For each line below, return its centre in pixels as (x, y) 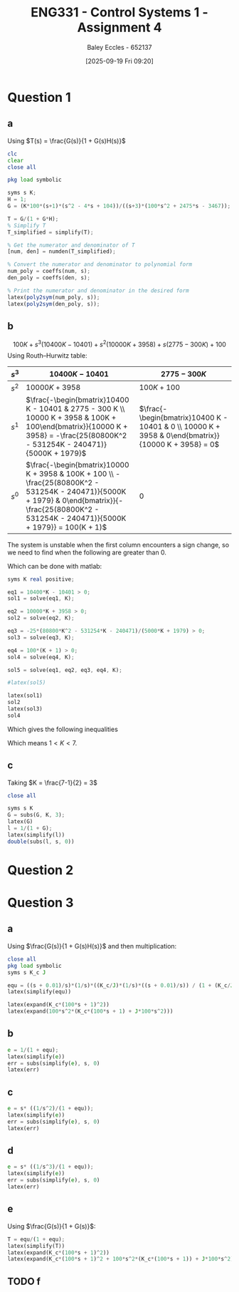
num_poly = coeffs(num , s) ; (49, 272)
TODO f (24, 1281)
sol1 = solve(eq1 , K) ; (41, 599)
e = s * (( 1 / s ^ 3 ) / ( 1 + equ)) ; (51, 1167)
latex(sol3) (25, 709)
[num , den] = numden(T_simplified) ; (62, 252)
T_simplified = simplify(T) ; (51, 232)
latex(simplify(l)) (36, 834)
